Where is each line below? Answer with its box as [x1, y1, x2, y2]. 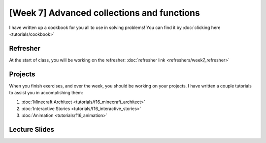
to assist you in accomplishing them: [9, 90, 83, 96]
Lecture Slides [9, 125, 54, 134]
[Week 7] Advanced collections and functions [9, 7, 200, 18]
